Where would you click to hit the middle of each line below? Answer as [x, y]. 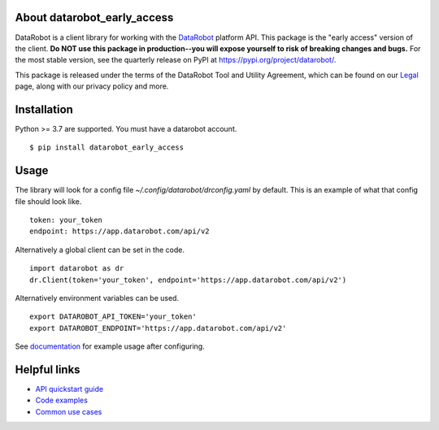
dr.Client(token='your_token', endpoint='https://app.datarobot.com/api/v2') [188, 280]
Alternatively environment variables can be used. [97, 298]
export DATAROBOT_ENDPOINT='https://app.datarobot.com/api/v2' [158, 328]
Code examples [62, 400]
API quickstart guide [70, 389]
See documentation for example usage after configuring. [110, 346]
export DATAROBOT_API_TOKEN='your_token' [113, 317]
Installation [44, 109]
